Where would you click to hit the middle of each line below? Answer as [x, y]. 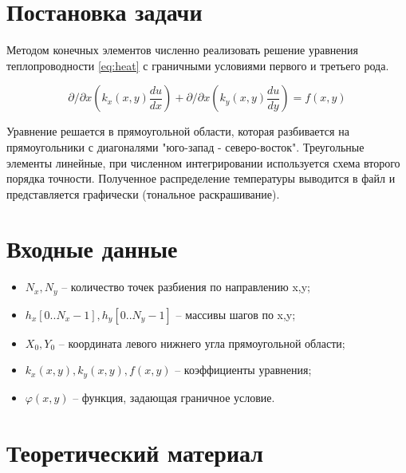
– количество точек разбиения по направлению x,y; [186, 287]
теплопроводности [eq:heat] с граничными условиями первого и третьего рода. [198, 65]
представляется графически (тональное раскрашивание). [143, 193]
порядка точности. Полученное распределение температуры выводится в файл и [201, 178]
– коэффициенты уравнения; [243, 370]
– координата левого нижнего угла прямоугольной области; [202, 343]
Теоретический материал [135, 452]
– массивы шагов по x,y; [236, 314]
